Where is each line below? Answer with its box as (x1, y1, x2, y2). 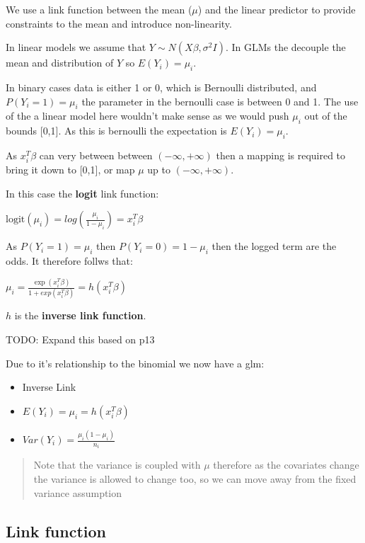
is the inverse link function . (14, 308, 146, 323)
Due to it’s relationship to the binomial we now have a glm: (6, 355, 265, 370)
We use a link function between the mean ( (6, 2, 192, 16)
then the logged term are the (212, 239, 337, 253)
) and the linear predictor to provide (197, 2, 356, 16)
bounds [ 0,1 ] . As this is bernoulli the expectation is (6, 123, 227, 138)
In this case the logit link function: (6, 185, 159, 200)
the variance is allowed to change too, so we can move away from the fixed (33, 471, 357, 486)
